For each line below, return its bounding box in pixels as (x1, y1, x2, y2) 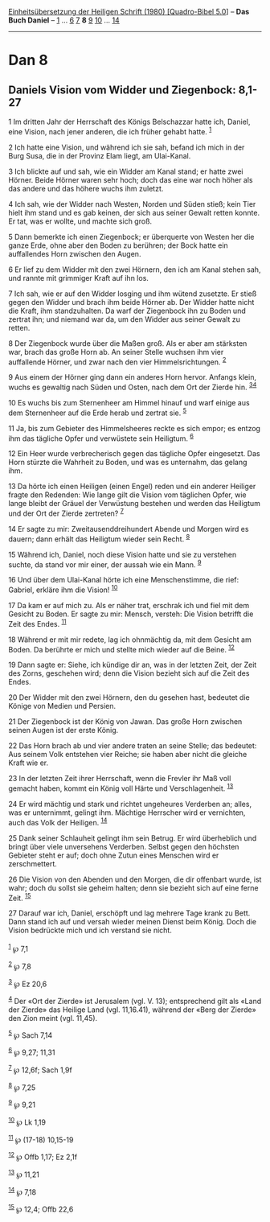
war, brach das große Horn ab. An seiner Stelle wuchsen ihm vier (8, 347, 224, 356)
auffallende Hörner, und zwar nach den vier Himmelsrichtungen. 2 (8, 356, 227, 367)
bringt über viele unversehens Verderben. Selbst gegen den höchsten (8, 841, 239, 851)
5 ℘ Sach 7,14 (8, 1029, 53, 1040)
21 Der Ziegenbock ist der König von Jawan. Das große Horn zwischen (8, 717, 243, 726)
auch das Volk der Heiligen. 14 (8, 816, 108, 827)
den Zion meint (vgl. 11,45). (8, 1013, 98, 1022)
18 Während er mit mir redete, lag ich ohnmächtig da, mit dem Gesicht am (8, 635, 252, 644)
